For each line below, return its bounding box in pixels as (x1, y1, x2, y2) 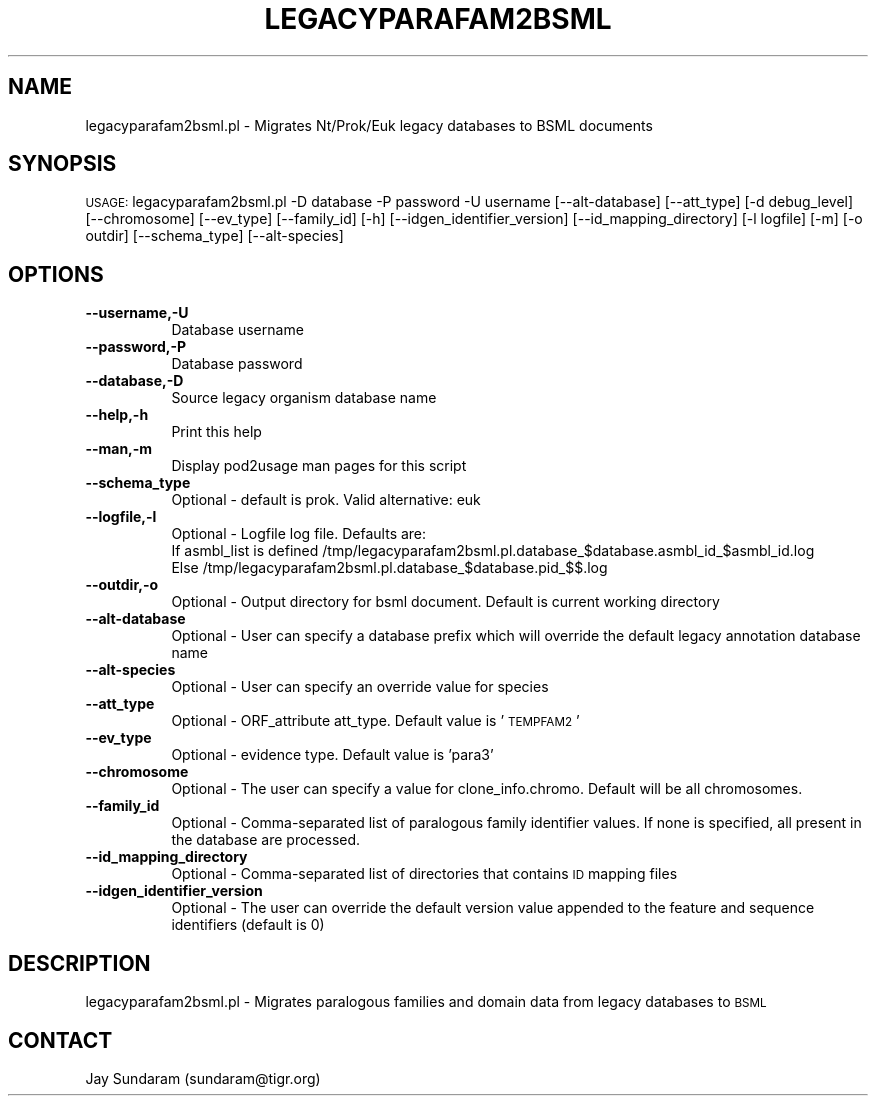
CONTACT (8, 1027, 113, 1053)
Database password (171, 355, 303, 373)
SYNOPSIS (8, 151, 117, 177)
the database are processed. (171, 831, 361, 849)
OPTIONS (8, 261, 104, 287)
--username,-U (85, 304, 189, 322)
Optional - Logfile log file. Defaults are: (171, 525, 427, 543)
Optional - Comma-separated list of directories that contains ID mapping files (171, 865, 678, 883)
